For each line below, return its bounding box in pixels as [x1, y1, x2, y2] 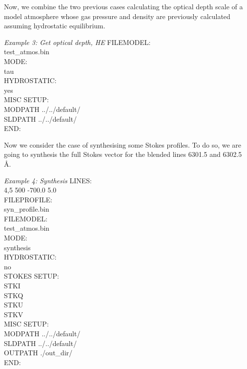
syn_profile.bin [4, 204, 49, 214]
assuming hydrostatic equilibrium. [4, 21, 105, 31]
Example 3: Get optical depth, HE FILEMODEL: [4, 37, 151, 47]
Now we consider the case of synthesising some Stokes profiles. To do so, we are [4, 139, 242, 150]
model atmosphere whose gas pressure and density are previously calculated [4, 11, 230, 21]
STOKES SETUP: [4, 271, 60, 281]
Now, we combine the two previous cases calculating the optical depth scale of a [4, 1, 243, 11]
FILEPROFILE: [4, 194, 53, 204]
